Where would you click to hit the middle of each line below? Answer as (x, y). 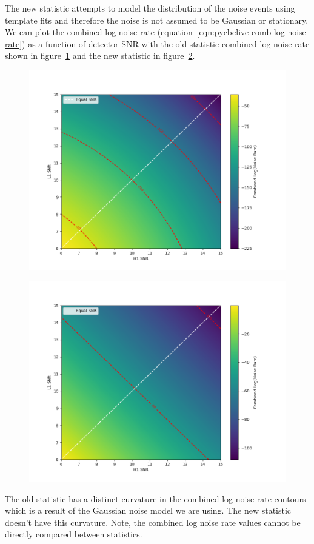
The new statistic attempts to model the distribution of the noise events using (150, 8)
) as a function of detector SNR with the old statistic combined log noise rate (166, 43)
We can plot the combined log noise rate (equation (99, 32)
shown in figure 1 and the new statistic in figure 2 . (100, 55)
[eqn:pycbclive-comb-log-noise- (253, 32)
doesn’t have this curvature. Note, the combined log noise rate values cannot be (153, 522)
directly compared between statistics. (74, 534)
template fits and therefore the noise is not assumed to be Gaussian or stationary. (157, 20)
